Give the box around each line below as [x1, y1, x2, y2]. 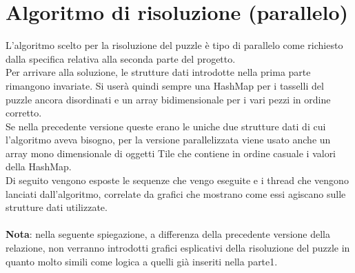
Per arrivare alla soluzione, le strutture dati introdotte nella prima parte [6, 65, 311, 79]
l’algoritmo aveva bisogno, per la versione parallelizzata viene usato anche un [6, 132, 331, 147]
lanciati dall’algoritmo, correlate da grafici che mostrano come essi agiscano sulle [6, 186, 346, 201]
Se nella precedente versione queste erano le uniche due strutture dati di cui [6, 119, 326, 133]
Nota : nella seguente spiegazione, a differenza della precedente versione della [6, 227, 330, 241]
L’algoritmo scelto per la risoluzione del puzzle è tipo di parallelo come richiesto [6, 38, 343, 52]
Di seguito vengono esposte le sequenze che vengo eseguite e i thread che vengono [6, 173, 349, 188]
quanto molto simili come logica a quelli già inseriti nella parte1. [6, 254, 278, 268]
